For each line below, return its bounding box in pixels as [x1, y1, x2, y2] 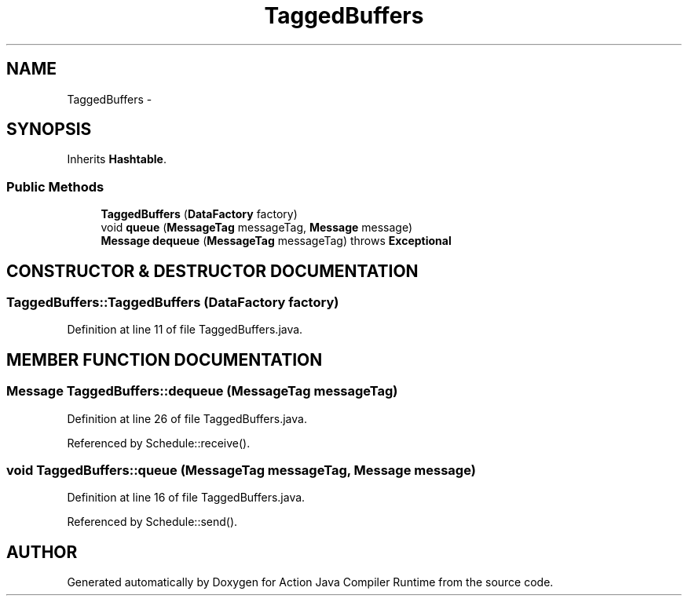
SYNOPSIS [6, 119, 92, 140]
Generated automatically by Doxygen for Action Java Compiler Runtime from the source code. [67, 575, 554, 589]
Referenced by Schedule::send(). [67, 515, 238, 529]
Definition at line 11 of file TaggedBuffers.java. [67, 323, 303, 337]
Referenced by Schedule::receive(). [67, 436, 251, 450]
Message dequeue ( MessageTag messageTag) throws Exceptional [101, 234, 452, 248]
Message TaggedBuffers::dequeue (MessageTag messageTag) [6, 383, 398, 400]
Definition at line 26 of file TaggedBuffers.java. [67, 411, 307, 425]
